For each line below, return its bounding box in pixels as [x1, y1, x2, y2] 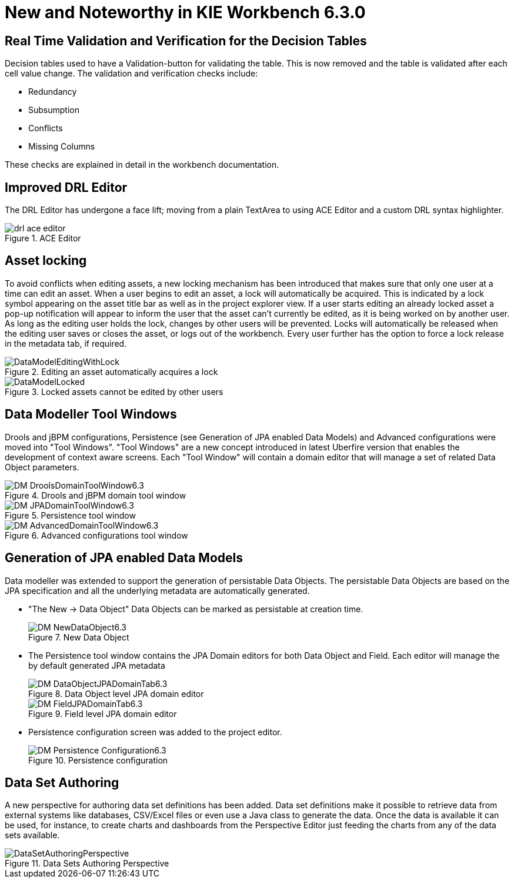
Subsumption [28, 105, 79, 115]
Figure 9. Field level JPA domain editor [28, 708, 177, 719]
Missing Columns [28, 141, 95, 152]
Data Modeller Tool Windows [5, 407, 177, 422]
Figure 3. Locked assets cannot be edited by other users [5, 386, 223, 397]
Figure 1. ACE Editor [5, 233, 81, 244]
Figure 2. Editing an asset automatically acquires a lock [5, 366, 218, 377]
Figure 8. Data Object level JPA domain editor [28, 688, 204, 699]
